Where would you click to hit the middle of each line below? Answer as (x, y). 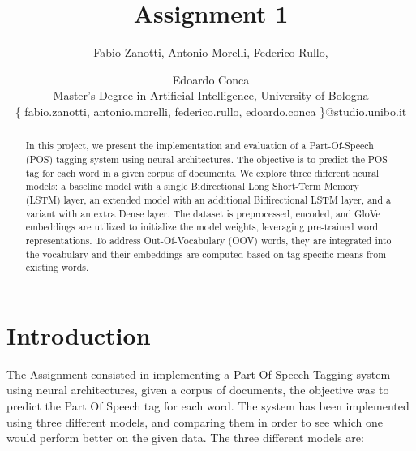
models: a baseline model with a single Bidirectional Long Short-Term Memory (192, 186)
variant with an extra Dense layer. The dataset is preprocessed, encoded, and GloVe (203, 213)
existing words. (57, 267)
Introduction (79, 335)
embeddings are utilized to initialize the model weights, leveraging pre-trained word (202, 227)
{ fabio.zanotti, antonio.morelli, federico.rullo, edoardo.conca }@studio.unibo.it (211, 111)
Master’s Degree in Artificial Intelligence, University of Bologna (211, 95)
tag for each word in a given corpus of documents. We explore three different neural (202, 172)
